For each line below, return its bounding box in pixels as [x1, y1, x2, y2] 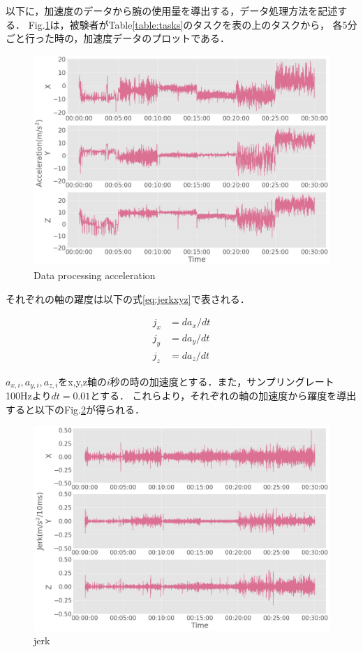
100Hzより [6, 388, 52, 403]
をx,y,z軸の [58, 374, 107, 388]
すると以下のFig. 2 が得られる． [6, 402, 145, 416]
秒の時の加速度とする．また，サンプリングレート [110, 374, 334, 388]
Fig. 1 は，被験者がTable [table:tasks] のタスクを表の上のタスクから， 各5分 [28, 17, 357, 31]
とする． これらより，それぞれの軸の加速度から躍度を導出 [90, 388, 357, 403]
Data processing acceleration [34, 267, 156, 282]
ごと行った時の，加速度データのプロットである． [6, 31, 230, 45]
